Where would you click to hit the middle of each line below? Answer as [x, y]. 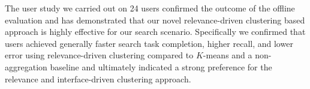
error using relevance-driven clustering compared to [99, 55]
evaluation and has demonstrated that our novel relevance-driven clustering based [155, 20]
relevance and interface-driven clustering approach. [98, 78]
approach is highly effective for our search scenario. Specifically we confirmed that [155, 32]
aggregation [26, 66]
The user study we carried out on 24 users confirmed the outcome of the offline [150, 8]
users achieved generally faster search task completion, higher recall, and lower [149, 43]
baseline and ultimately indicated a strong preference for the [161, 66]
